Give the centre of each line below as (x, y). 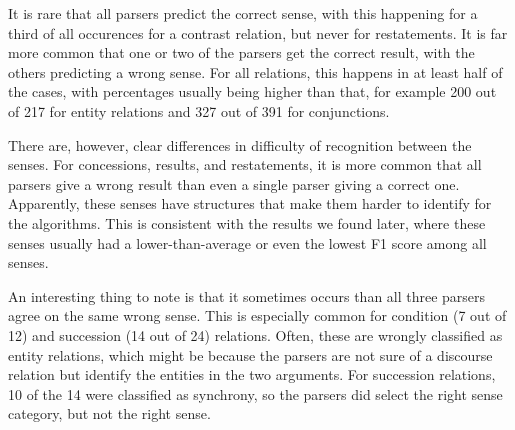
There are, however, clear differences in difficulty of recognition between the (240, 144)
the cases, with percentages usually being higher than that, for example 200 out (252, 91)
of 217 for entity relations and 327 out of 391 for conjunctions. (199, 110)
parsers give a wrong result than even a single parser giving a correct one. (234, 183)
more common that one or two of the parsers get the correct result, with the (241, 52)
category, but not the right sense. (109, 413)
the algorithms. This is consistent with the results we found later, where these (247, 222)
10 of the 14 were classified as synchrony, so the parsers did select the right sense (255, 393)
